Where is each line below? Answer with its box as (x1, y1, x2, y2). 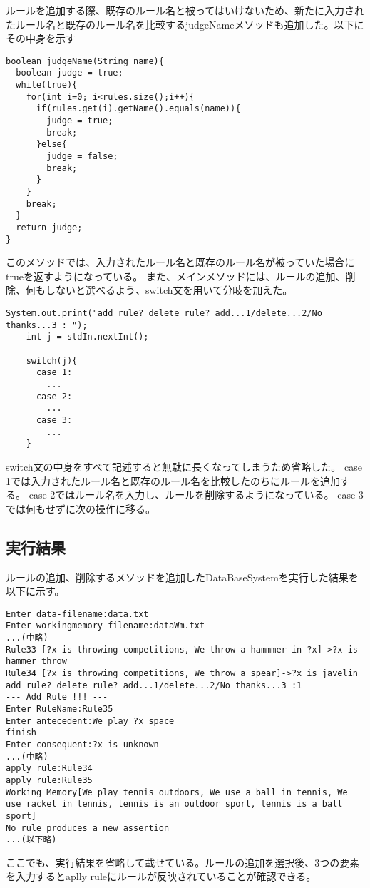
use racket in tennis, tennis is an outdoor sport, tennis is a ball (6, 799, 343, 810)
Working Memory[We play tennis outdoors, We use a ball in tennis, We (6, 787, 348, 797)
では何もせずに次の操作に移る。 (6, 501, 155, 516)
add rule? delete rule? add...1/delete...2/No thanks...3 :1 (6, 680, 302, 690)
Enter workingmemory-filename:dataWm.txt (6, 621, 205, 631)
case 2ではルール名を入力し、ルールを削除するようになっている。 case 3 (29, 487, 364, 502)
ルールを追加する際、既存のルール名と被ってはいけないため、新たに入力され (6, 3, 365, 17)
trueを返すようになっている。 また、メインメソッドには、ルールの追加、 (6, 268, 346, 283)
